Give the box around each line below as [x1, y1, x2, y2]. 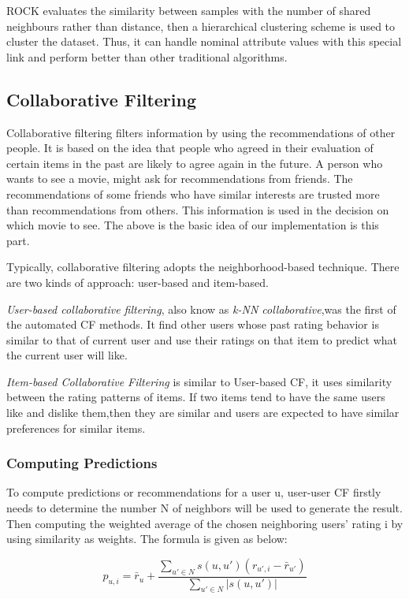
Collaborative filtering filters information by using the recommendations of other [6, 124, 396, 140]
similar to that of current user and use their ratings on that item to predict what [6, 331, 398, 348]
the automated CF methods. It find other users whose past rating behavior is [6, 316, 379, 333]
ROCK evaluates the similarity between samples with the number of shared [6, 2, 371, 18]
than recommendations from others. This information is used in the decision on [6, 201, 389, 218]
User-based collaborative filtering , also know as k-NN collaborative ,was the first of [6, 300, 396, 317]
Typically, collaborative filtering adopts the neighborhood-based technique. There [6, 259, 400, 275]
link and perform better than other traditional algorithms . [6, 48, 288, 65]
